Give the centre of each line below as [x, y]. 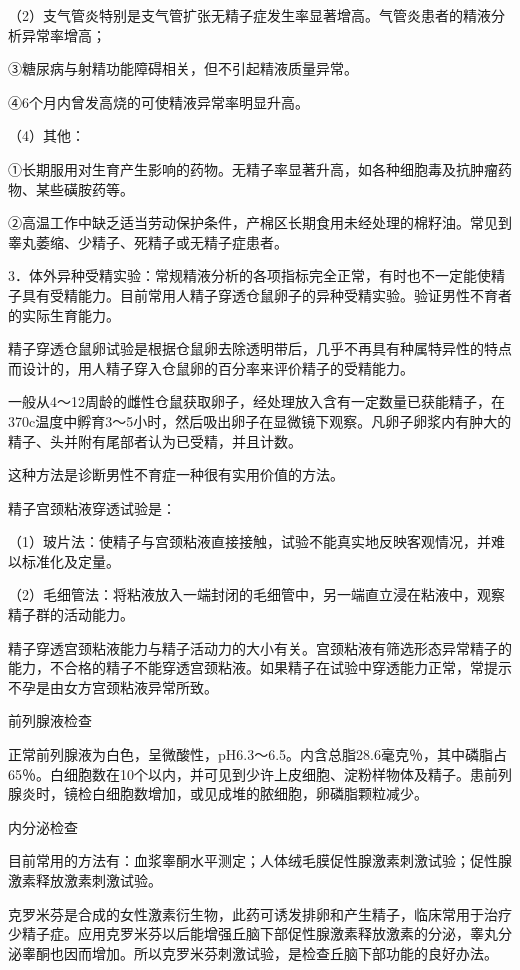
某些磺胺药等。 [84, 188]
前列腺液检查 [50, 720]
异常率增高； [63, 34]
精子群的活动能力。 [71, 614]
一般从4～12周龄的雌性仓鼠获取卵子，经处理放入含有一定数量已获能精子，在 [256, 401]
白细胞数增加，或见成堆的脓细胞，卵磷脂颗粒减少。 [259, 793]
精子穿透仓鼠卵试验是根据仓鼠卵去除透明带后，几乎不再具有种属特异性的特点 [260, 348]
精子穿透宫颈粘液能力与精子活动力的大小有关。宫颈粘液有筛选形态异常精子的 [260, 647]
